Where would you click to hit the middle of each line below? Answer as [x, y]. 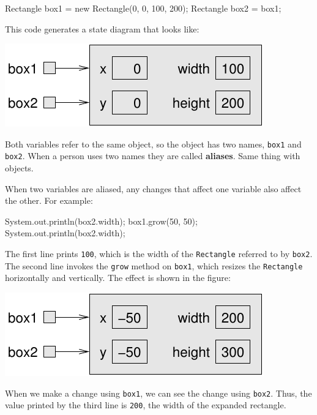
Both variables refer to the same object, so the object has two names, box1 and [153, 144]
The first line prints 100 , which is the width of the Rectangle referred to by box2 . [159, 254]
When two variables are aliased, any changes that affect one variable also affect [153, 188]
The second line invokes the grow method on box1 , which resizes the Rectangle [154, 265]
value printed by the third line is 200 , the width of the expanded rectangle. [146, 405]
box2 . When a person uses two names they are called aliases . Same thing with [153, 156]
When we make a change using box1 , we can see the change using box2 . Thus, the [158, 393]
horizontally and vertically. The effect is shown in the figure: [118, 278]
